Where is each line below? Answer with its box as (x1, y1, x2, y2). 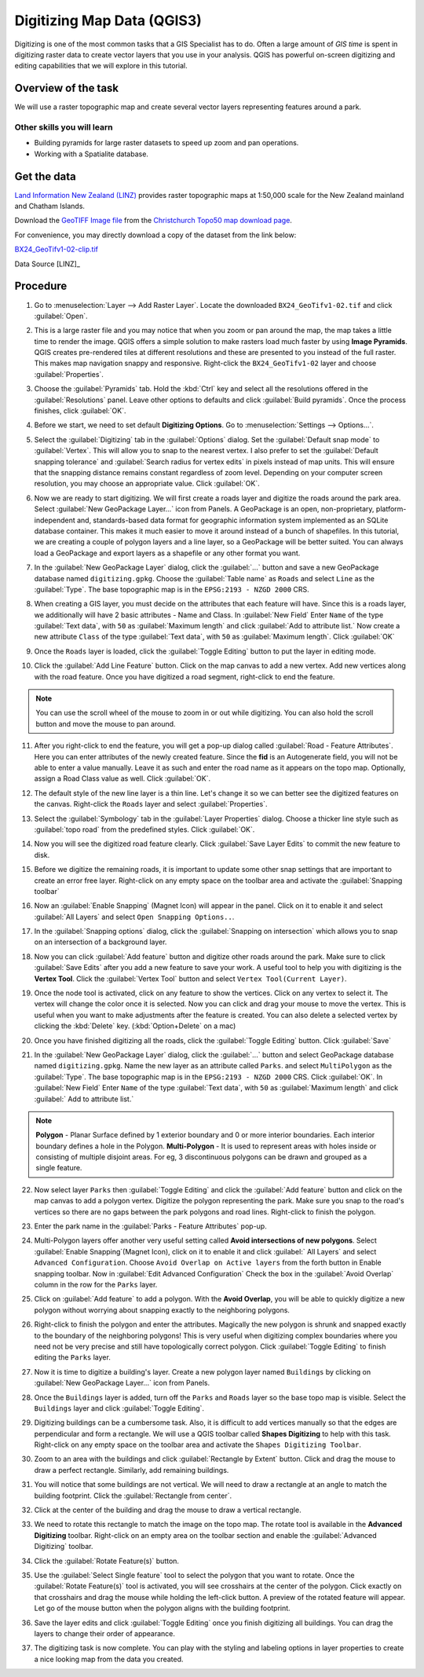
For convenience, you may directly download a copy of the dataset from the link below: (14, 230, 297, 240)
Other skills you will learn (14, 122, 113, 133)
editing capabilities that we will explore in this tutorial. (14, 61, 188, 71)
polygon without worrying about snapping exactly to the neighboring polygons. (34, 1305, 291, 1315)
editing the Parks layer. (34, 1353, 111, 1362)
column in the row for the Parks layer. (34, 1280, 158, 1289)
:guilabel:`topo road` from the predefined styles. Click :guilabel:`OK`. (34, 825, 255, 834)
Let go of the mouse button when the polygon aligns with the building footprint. (34, 1603, 291, 1613)
